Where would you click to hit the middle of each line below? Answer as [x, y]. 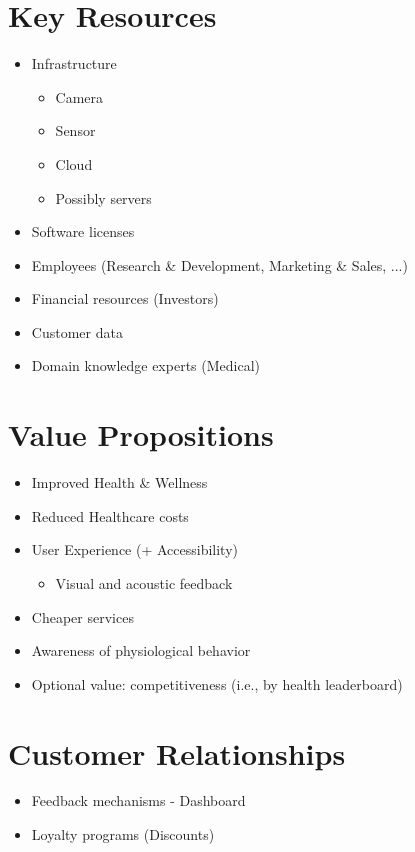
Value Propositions [141, 434]
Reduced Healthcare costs [110, 515]
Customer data [77, 331]
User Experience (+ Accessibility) [135, 549]
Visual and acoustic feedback [144, 582]
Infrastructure [74, 63]
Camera [79, 96]
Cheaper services [82, 616]
